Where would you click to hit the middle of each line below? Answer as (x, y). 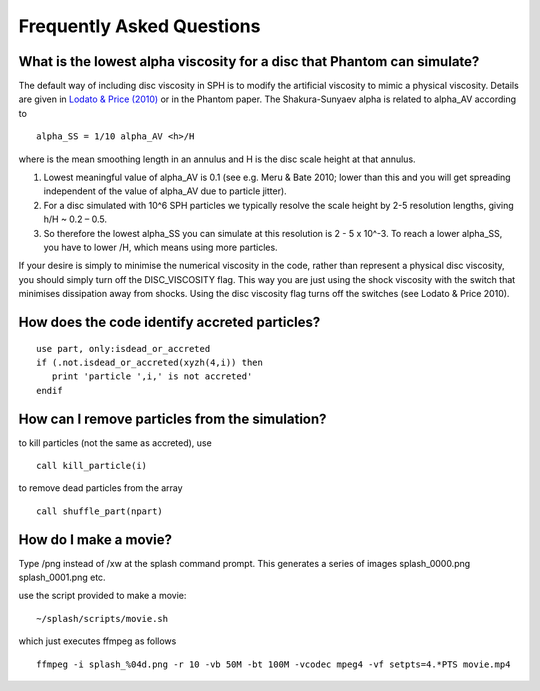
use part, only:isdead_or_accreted (123, 348)
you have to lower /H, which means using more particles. (161, 247)
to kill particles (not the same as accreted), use (115, 442)
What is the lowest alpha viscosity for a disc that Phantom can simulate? (249, 61)
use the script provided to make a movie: (102, 596)
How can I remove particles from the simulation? (172, 418)
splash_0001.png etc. (62, 577)
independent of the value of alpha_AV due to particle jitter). (165, 191)
